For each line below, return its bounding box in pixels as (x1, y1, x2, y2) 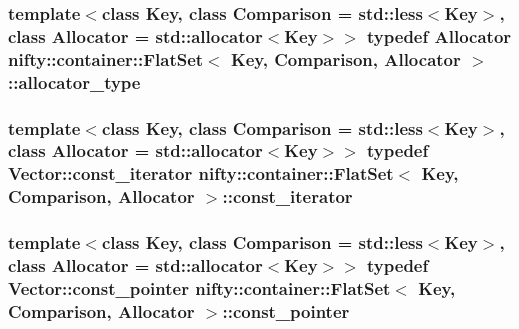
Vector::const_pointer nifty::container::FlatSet (8, 275, 391, 300)
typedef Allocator (367, 23, 512, 48)
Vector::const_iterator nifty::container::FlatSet (8, 161, 394, 186)
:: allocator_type (8, 69, 141, 94)
